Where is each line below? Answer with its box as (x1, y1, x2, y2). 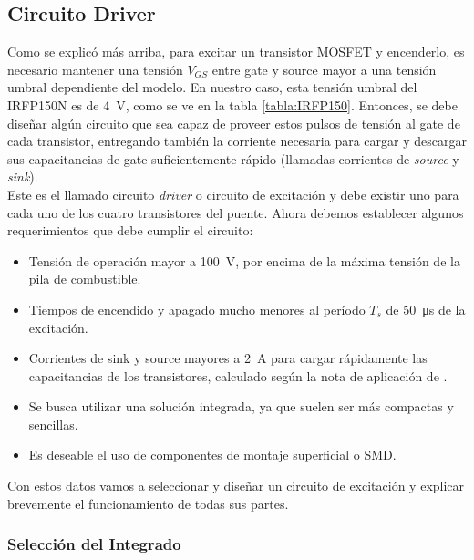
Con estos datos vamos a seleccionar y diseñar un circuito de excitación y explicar (7, 476, 465, 495)
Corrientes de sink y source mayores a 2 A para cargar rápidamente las (28, 348, 428, 368)
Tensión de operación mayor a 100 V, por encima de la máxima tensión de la (28, 251, 460, 270)
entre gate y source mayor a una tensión (211, 59, 437, 78)
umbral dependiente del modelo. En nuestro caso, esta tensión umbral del (7, 78, 417, 97)
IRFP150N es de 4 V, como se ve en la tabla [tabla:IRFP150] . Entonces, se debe (7, 95, 458, 114)
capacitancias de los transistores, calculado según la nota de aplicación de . (28, 366, 448, 385)
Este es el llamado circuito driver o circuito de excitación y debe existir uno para (7, 184, 459, 203)
